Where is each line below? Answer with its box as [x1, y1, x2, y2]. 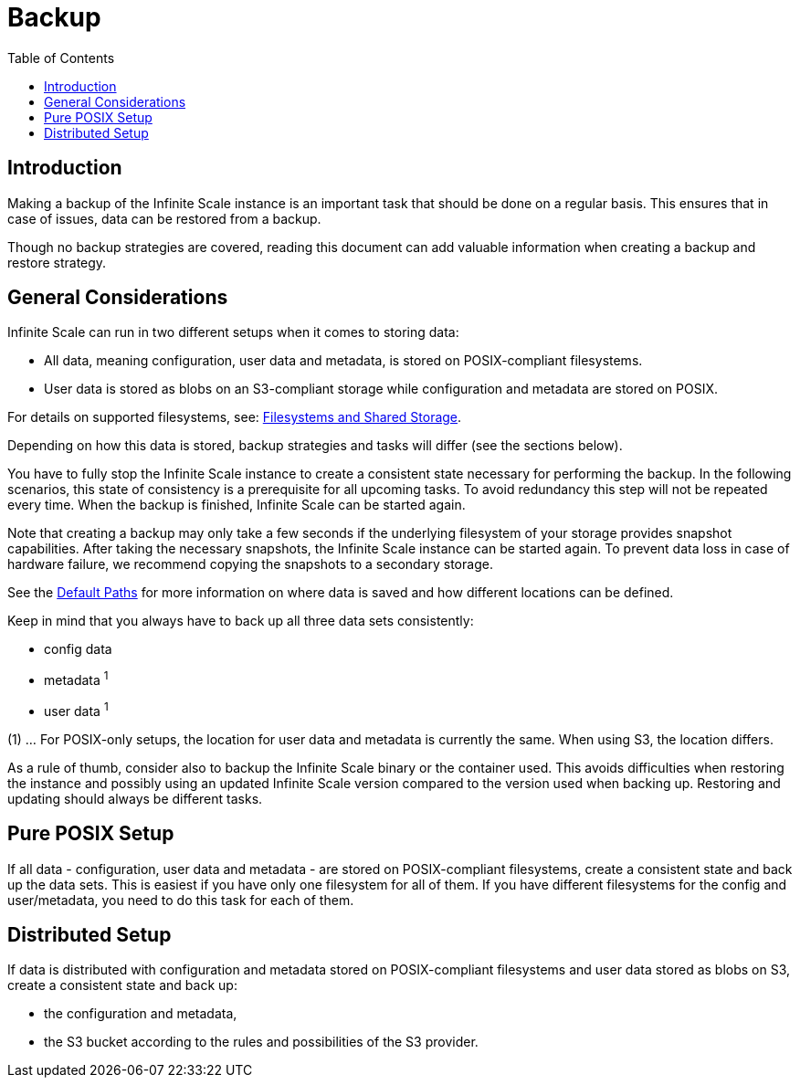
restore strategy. [7, 254, 107, 270]
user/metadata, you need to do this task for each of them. [7, 891, 354, 908]
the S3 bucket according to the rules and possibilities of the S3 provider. [44, 1034, 479, 1050]
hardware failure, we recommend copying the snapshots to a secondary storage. [7, 556, 493, 573]
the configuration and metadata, [44, 1006, 237, 1022]
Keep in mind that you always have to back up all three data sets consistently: [7, 613, 474, 629]
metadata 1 [44, 669, 109, 689]
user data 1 [44, 701, 109, 719]
